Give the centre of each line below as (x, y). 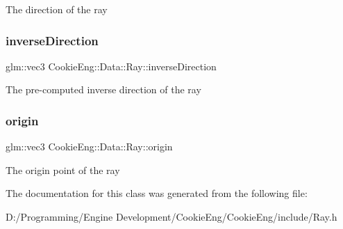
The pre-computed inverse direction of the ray (103, 89)
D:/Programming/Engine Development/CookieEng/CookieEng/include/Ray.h (171, 216)
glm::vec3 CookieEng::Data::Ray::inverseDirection (111, 66)
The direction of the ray (57, 9)
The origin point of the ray (63, 169)
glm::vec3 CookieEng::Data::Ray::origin (89, 147)
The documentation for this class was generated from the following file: (157, 193)
